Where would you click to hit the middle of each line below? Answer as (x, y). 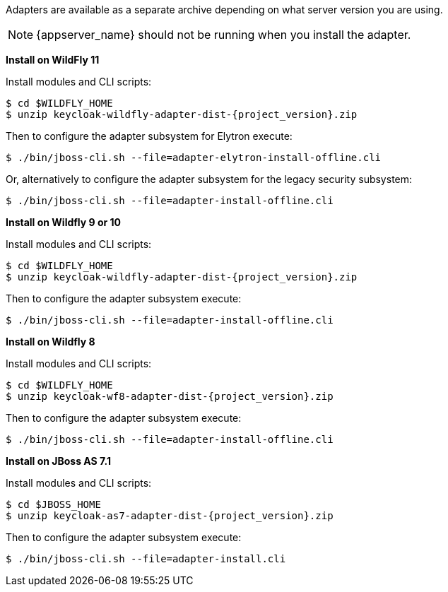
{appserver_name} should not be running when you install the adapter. (224, 35)
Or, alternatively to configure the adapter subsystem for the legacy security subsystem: (209, 179)
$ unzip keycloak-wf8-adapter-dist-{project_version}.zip (170, 396)
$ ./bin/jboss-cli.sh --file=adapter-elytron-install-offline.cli (194, 158)
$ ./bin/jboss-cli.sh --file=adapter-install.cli (146, 559)
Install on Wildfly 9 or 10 (64, 222)
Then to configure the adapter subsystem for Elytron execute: (149, 136)
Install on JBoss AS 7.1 (58, 461)
